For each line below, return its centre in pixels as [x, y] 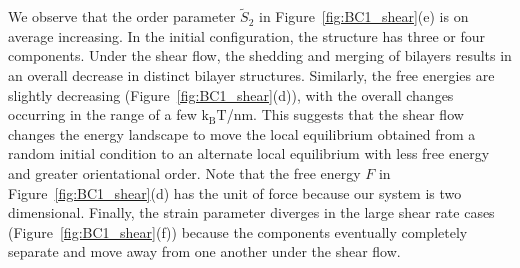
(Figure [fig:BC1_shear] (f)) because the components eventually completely [238, 231]
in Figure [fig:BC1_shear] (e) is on [363, 16]
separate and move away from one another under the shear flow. [204, 251]
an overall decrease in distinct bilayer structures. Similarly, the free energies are [251, 75]
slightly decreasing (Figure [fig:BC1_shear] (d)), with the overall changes [231, 94]
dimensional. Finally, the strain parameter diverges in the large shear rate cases [251, 212]
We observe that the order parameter [122, 16]
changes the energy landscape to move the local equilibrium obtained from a [242, 133]
